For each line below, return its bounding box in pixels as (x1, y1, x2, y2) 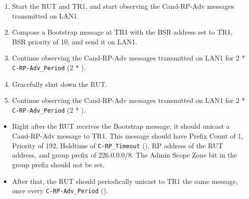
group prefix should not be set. (12, 159, 105, 169)
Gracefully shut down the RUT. (12, 79, 107, 89)
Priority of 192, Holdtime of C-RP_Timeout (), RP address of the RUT (12, 140, 223, 150)
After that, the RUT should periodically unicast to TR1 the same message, (12, 176, 238, 186)
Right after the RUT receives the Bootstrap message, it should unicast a (12, 121, 230, 131)
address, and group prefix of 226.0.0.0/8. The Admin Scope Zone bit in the (12, 150, 237, 160)
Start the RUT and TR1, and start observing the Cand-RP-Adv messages (12, 1, 234, 11)
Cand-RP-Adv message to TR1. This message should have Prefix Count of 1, (12, 131, 244, 141)
